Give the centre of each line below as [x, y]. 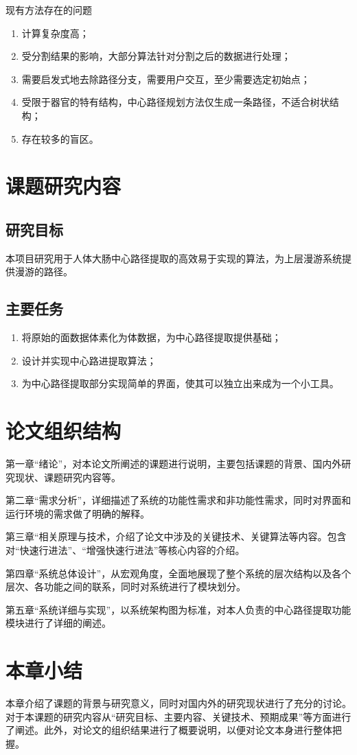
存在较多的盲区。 [60, 138]
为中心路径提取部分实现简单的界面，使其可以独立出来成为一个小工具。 [180, 383]
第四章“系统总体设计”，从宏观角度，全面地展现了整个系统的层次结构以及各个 [178, 573]
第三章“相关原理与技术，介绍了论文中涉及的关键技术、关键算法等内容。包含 [176, 536]
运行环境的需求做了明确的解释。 [78, 513]
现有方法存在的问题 [49, 10]
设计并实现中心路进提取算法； [89, 360]
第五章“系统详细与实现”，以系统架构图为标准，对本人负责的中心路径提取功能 [178, 609]
